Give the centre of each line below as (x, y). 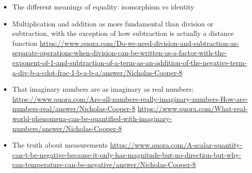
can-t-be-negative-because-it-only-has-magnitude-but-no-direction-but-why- (127, 154)
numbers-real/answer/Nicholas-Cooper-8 (74, 108)
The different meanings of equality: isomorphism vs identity (103, 6)
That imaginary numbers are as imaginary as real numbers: (103, 89)
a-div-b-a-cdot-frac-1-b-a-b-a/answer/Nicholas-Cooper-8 (97, 72)
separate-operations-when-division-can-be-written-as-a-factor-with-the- (120, 53)
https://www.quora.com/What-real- (193, 108)
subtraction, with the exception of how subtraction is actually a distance (123, 33)
